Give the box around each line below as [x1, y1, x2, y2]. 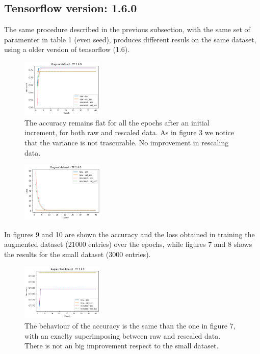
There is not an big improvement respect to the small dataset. [24, 340, 219, 351]
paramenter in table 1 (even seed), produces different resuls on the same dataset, [4, 34, 256, 44]
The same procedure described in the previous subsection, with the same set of [4, 24, 250, 35]
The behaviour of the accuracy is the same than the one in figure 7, [24, 320, 236, 331]
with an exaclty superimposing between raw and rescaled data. [24, 330, 221, 341]
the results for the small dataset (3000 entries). [4, 248, 151, 259]
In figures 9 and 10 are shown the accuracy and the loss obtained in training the [4, 229, 255, 239]
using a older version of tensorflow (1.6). [4, 44, 130, 55]
